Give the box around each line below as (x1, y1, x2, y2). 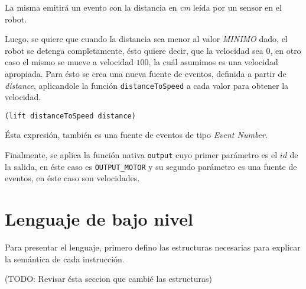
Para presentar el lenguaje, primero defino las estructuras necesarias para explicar (5, 241, 301, 253)
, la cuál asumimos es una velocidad (148, 56, 278, 68)
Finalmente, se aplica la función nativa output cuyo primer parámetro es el (5, 149, 278, 161)
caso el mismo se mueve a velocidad (5, 56, 134, 68)
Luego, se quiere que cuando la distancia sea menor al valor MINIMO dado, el (5, 33, 288, 45)
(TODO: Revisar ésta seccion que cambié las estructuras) (5, 272, 212, 285)
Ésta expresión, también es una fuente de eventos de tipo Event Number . (5, 129, 268, 141)
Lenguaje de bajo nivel (5, 207, 193, 231)
